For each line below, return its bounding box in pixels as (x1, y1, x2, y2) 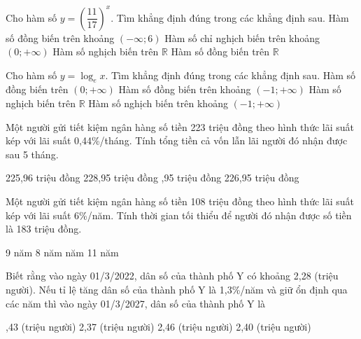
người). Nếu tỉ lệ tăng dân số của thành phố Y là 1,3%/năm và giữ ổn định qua (6, 282, 348, 297)
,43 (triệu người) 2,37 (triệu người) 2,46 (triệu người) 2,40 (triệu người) (6, 319, 311, 334)
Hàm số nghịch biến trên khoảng (88, 96, 228, 111)
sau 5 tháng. (6, 146, 59, 161)
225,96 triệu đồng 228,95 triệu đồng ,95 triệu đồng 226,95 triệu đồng (6, 170, 299, 185)
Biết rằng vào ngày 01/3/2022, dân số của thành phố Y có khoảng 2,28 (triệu (6, 268, 339, 283)
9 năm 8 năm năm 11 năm (6, 244, 119, 259)
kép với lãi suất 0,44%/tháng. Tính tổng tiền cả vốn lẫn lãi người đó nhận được (6, 133, 348, 148)
